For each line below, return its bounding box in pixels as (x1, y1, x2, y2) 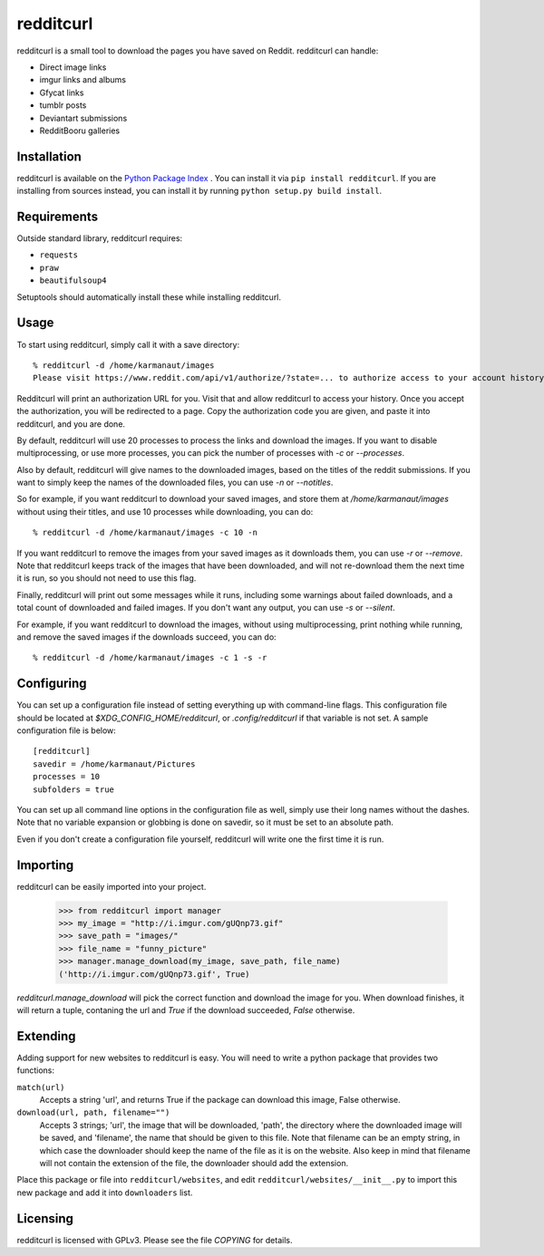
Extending (16, 1029, 76, 1044)
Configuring (16, 676, 87, 691)
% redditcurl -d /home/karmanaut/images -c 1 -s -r (33, 652, 267, 663)
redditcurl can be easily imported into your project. (16, 881, 207, 892)
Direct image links (39, 62, 107, 72)
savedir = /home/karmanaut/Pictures (33, 758, 196, 769)
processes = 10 (33, 771, 101, 782)
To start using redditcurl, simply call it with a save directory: (16, 339, 240, 350)
